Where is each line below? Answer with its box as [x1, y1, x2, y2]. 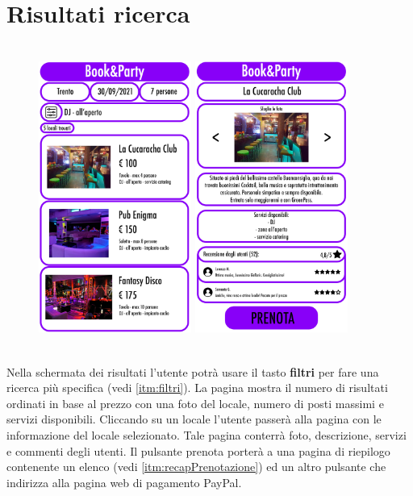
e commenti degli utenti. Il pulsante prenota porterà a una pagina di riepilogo [6, 442, 390, 459]
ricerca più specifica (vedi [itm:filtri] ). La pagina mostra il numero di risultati [6, 379, 388, 396]
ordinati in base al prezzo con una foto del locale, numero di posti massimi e [6, 394, 384, 411]
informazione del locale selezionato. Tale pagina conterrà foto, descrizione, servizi [6, 427, 407, 444]
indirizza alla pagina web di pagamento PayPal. [6, 473, 242, 490]
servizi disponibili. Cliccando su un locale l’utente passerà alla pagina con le [6, 411, 382, 427]
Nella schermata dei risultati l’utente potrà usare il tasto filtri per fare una [6, 363, 379, 380]
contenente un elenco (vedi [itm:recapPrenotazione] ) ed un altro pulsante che [6, 458, 386, 475]
